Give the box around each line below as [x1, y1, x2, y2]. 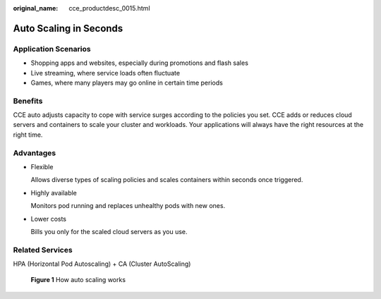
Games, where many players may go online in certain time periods [30, 78, 224, 87]
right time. [13, 130, 43, 139]
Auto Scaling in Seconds [13, 22, 123, 35]
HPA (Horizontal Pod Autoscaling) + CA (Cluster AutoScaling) [13, 260, 191, 268]
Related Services [13, 245, 73, 255]
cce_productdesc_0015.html [68, 4, 151, 12]
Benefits [13, 96, 43, 106]
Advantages [13, 148, 56, 158]
